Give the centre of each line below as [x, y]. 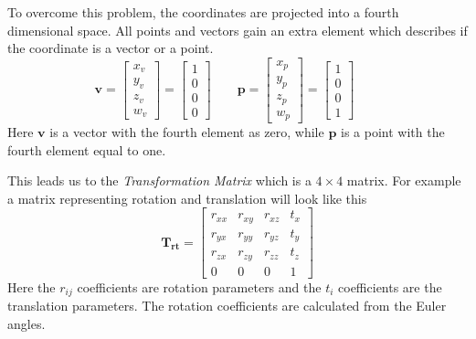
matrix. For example [404, 180]
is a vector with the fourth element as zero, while [187, 132]
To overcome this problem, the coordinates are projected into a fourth [203, 12]
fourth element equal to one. [87, 149]
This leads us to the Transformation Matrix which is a [159, 180]
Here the [32, 286]
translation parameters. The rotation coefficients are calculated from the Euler [227, 306]
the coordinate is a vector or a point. [111, 48]
